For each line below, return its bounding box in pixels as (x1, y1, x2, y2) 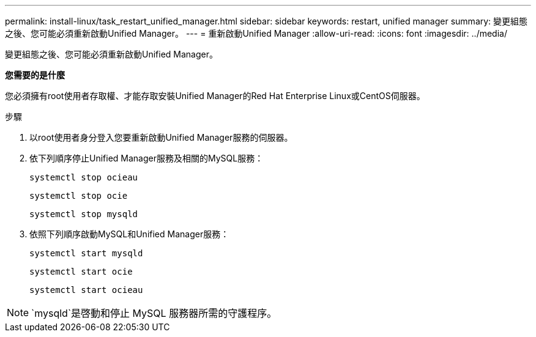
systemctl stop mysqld (29, 209, 138, 219)
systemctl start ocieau (29, 285, 143, 295)
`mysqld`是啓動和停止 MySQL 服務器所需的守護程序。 (31, 307, 277, 319)
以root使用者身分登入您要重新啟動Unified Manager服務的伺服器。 (29, 132, 293, 143)
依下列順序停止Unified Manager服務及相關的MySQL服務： (29, 153, 264, 163)
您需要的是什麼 (5, 70, 65, 80)
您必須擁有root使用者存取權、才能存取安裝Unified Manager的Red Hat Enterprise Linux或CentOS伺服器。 (5, 91, 425, 101)
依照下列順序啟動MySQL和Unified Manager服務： (29, 229, 229, 239)
